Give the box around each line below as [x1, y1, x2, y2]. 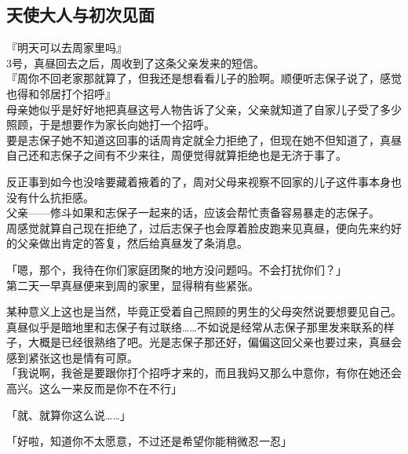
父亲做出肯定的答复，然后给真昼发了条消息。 [16, 235, 248, 251]
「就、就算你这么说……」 [6, 406, 131, 423]
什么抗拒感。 [27, 189, 94, 205]
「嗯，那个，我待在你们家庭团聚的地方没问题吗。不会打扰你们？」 [6, 261, 347, 277]
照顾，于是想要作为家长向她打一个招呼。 [6, 116, 215, 133]
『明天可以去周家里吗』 [6, 39, 127, 56]
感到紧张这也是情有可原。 [6, 349, 138, 365]
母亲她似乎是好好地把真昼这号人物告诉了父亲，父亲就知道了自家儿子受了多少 [6, 101, 402, 117]
